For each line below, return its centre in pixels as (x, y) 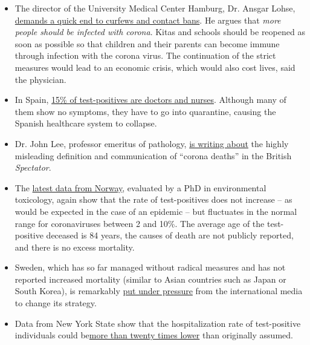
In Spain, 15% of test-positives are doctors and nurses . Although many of (150, 100)
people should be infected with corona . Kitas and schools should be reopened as (160, 32)
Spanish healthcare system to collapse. (86, 123)
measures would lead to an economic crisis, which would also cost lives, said (155, 67)
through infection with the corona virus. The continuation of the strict (145, 55)
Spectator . (33, 167)
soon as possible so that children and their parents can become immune (147, 43)
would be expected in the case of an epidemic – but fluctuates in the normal (156, 211)
